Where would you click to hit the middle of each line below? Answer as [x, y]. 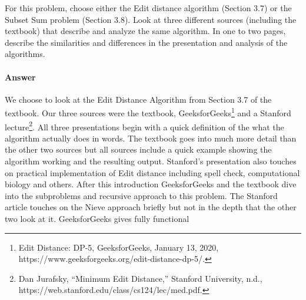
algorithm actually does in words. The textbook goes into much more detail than [151, 138]
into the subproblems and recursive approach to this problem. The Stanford [141, 195]
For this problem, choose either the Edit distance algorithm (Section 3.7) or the [148, 8]
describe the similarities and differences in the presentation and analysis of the [146, 42]
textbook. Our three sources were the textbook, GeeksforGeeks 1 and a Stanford [148, 112]
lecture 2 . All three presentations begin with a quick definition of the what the [144, 126]
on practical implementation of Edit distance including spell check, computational [152, 172]
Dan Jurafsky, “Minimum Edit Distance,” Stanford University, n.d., [140, 278]
